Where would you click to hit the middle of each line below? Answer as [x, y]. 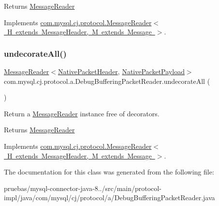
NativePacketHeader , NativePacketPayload [121, 71]
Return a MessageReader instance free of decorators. [82, 113]
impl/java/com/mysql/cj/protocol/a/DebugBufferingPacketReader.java [109, 198]
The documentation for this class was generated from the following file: [109, 172]
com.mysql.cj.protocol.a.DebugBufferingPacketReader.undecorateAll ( [107, 81]
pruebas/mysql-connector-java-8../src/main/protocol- [83, 188]
